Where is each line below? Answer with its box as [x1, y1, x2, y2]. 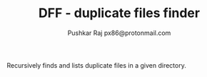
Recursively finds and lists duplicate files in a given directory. [6, 61, 186, 69]
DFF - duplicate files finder [38, 5, 201, 21]
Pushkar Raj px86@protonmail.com [67, 29, 171, 37]
